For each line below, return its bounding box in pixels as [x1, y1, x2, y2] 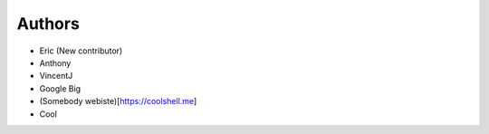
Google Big [39, 82, 81, 94]
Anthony [39, 57, 72, 68]
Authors [16, 14, 81, 33]
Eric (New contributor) [39, 45, 123, 56]
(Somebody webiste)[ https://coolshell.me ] [39, 96, 197, 107]
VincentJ [39, 71, 73, 81]
